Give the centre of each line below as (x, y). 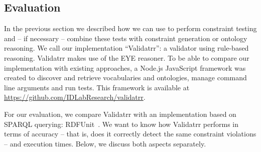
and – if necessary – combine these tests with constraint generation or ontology (126, 38)
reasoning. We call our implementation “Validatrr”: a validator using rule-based (126, 48)
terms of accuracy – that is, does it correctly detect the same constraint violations (130, 134)
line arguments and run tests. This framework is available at (97, 87)
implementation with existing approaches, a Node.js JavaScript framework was (125, 67)
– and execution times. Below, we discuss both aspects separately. (105, 143)
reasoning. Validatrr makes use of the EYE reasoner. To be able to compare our (127, 57)
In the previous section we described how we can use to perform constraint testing (130, 28)
